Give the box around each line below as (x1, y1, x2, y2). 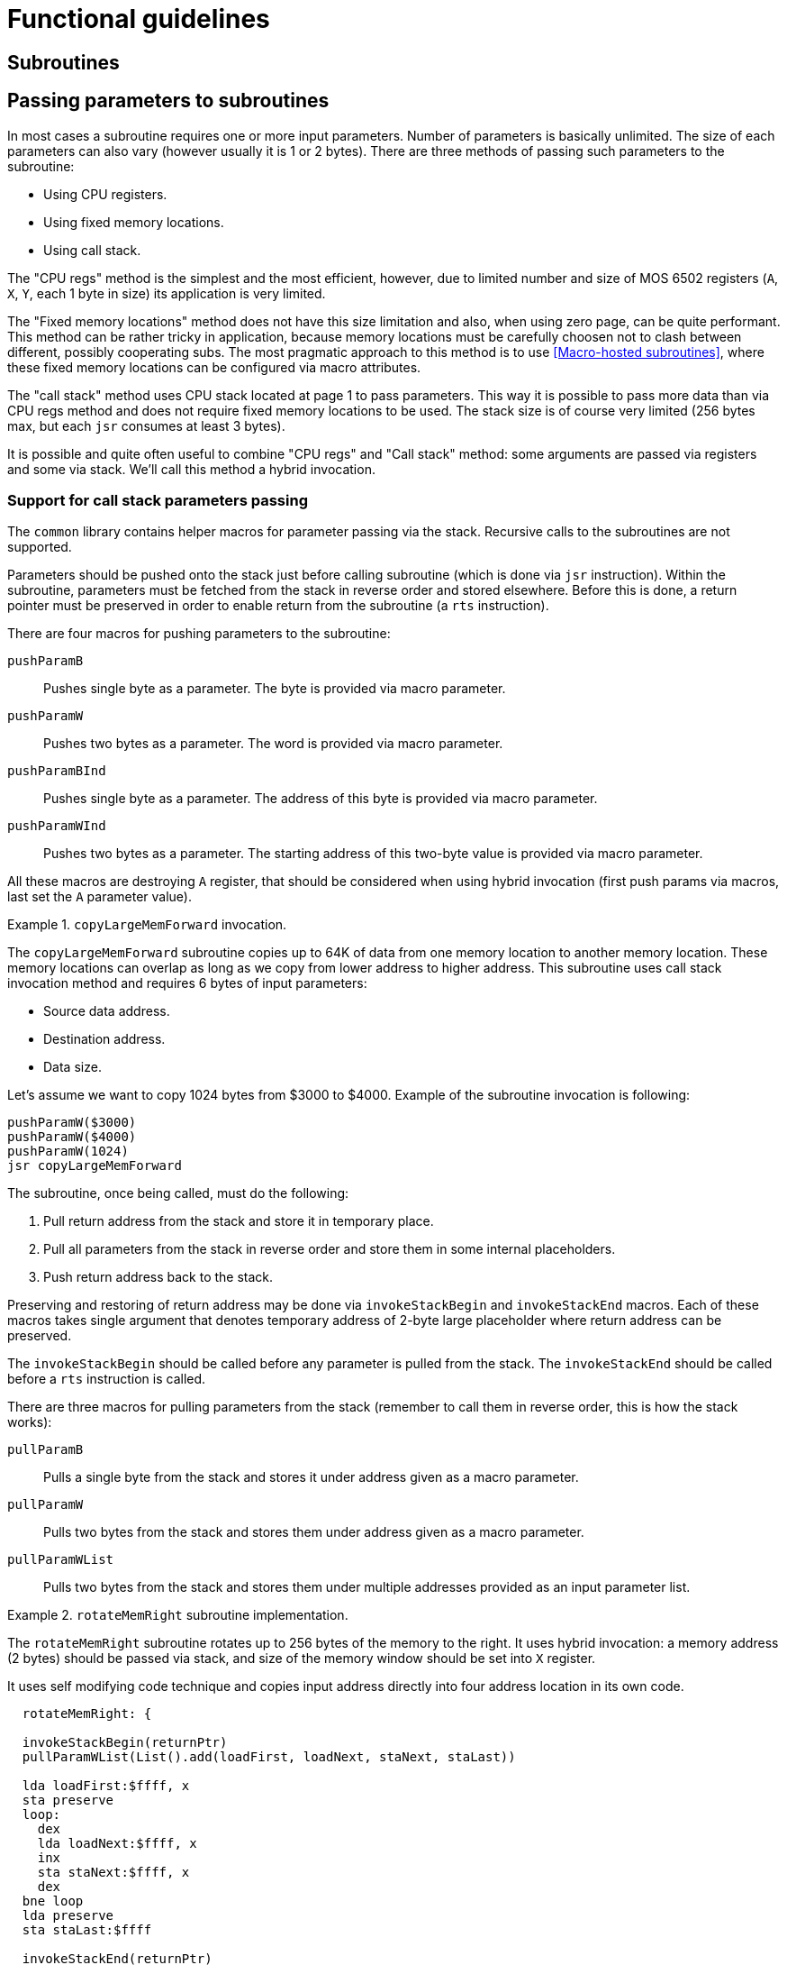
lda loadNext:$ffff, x (37, 1836, 197, 1851)
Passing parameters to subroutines (7, 89, 330, 113)
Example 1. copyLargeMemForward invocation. (7, 917, 287, 933)
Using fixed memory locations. (43, 214, 224, 230)
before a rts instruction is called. (7, 1371, 206, 1387)
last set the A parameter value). (7, 889, 192, 905)
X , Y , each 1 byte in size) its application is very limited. (7, 285, 326, 301)
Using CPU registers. (43, 186, 167, 202)
